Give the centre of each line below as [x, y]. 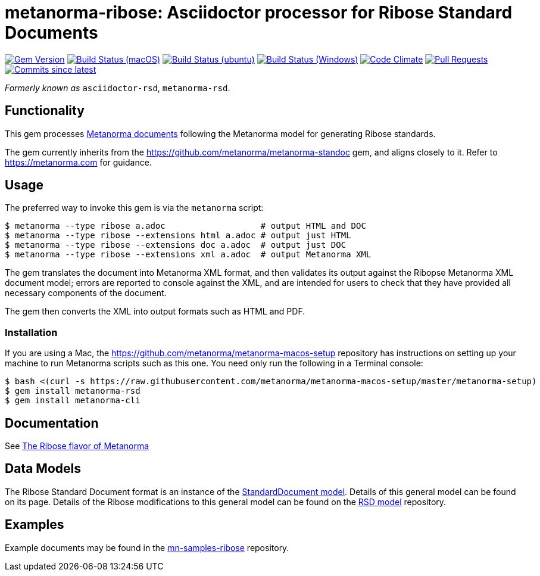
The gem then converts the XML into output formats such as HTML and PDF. [155, 312]
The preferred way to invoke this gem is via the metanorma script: [134, 208]
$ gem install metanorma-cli [73, 401]
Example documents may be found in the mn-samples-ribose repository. [147, 547]
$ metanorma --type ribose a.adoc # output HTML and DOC [185, 226]
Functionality [45, 111]
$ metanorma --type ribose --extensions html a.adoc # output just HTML [178, 236]
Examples [35, 525]
